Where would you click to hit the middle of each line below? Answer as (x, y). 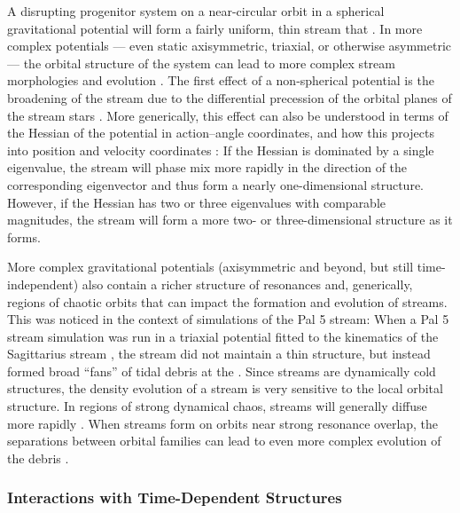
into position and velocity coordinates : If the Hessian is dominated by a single (221, 150)
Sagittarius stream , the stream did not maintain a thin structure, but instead (219, 354)
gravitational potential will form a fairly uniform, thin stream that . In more (215, 28)
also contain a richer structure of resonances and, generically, (247, 284)
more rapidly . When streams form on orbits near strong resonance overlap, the (223, 423)
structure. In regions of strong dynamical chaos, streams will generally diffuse (217, 406)
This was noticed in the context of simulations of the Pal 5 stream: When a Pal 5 (228, 319)
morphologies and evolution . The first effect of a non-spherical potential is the (221, 80)
